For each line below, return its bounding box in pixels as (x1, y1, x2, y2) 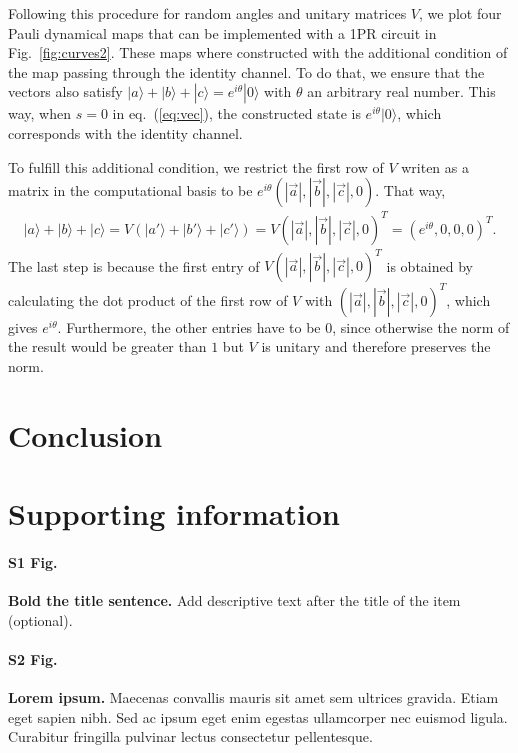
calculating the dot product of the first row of (8, 289, 288, 310)
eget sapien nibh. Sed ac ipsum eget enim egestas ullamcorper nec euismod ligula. (8, 706, 508, 727)
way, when (8, 103, 71, 124)
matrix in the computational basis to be (8, 180, 253, 201)
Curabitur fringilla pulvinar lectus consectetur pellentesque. (8, 726, 373, 747)
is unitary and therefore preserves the (261, 336, 491, 357)
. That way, (375, 180, 446, 201)
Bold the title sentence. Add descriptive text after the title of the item (8, 590, 461, 611)
